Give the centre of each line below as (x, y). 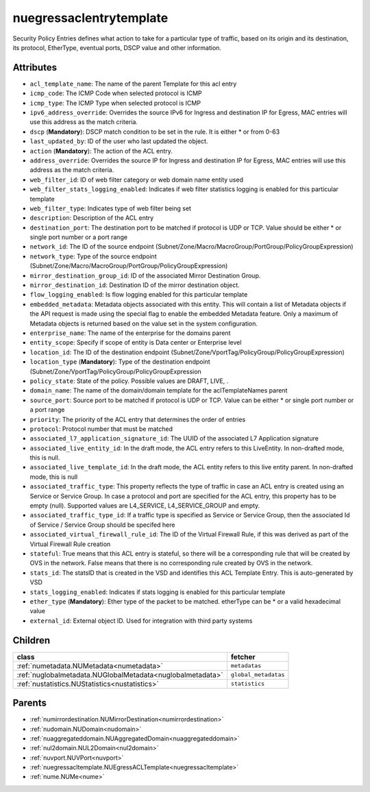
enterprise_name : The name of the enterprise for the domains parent (130, 333)
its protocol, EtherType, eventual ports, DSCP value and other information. (117, 47)
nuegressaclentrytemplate (90, 18)
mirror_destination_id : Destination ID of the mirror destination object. (135, 285)
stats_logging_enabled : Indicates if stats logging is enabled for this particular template (158, 592)
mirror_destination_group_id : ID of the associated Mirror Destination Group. (145, 275)
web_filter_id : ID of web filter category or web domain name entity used (136, 180)
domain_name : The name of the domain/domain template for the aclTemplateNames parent (159, 391)
